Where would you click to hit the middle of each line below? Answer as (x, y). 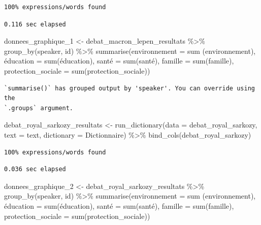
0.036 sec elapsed (35, 169)
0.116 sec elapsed (35, 24)
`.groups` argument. (39, 108)
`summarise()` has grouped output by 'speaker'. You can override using (129, 88)
